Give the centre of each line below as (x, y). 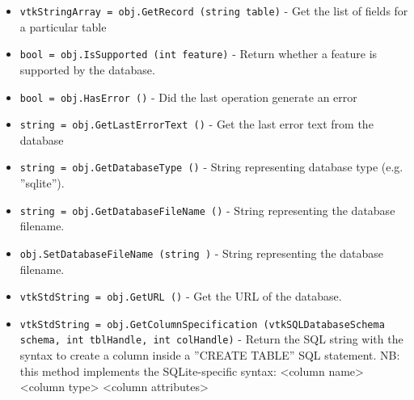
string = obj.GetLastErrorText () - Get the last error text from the (196, 124)
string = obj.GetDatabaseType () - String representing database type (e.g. (211, 167)
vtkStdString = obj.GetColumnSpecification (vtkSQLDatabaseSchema (202, 324)
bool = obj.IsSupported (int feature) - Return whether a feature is (199, 54)
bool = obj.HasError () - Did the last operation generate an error (188, 97)
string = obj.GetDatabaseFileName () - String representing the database (207, 210)
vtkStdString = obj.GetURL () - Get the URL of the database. (181, 296)
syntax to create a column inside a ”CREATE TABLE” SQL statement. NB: (210, 355)
